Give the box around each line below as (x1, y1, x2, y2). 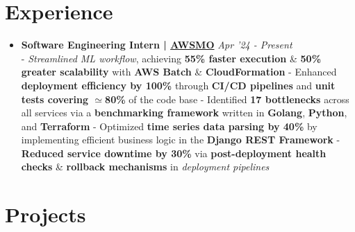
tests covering (21, 91, 89, 106)
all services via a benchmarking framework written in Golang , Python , (21, 105, 347, 120)
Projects (5, 200, 86, 229)
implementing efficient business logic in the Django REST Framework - (21, 132, 340, 147)
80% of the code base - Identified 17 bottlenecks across (105, 91, 349, 106)
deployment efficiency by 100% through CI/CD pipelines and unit (21, 78, 336, 92)
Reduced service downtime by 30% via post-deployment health (21, 145, 327, 160)
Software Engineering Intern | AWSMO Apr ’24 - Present (21, 37, 292, 52)
